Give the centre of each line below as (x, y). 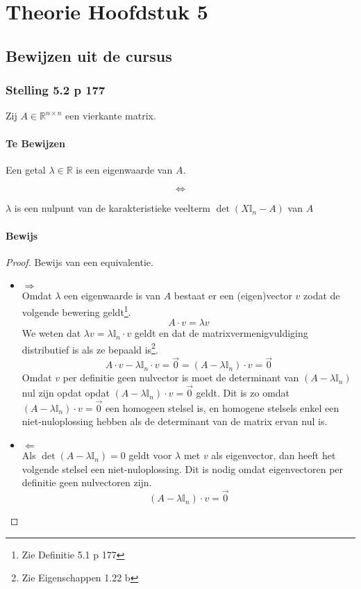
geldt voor (150, 455)
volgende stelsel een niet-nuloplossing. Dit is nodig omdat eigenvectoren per (183, 468)
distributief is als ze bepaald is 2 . (90, 348)
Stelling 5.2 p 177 (56, 90)
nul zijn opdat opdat (66, 393)
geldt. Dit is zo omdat (243, 393)
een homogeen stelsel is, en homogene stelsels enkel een (222, 407)
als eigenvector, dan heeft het (274, 455)
